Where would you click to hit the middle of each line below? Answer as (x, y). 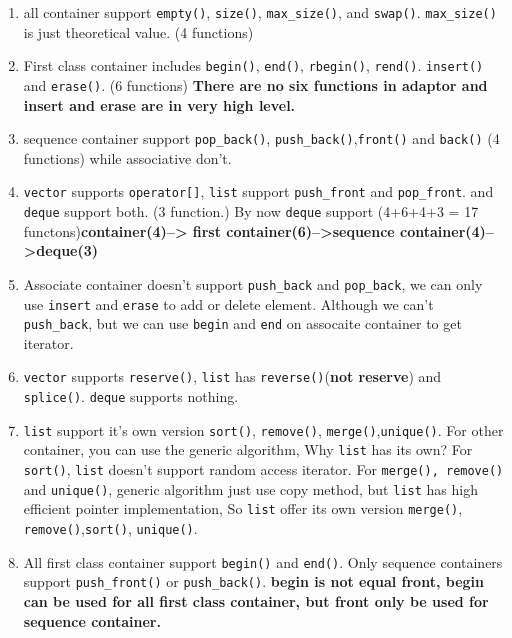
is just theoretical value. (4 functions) (138, 31)
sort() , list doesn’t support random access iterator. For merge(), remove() (263, 469)
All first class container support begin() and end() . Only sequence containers (263, 561)
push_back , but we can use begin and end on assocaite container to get (242, 323)
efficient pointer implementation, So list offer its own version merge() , (243, 508)
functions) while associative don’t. (127, 157)
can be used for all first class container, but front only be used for (256, 601)
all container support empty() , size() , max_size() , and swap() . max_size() (260, 12)
